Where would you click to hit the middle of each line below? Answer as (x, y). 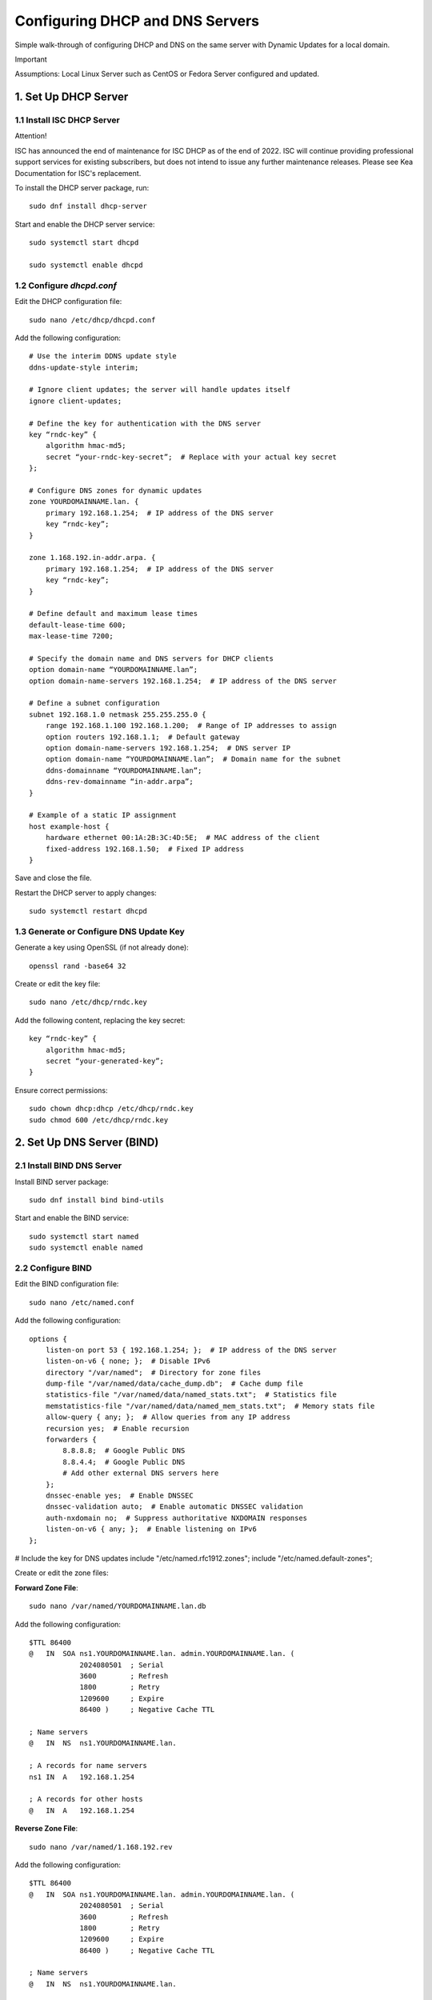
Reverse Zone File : (46, 1829)
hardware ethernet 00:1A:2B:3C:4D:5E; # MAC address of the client (182, 838)
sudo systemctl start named (84, 1236)
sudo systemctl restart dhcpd (88, 911)
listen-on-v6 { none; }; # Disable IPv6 (128, 1361)
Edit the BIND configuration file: (67, 1284)
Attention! (31, 136)
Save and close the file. (53, 878)
